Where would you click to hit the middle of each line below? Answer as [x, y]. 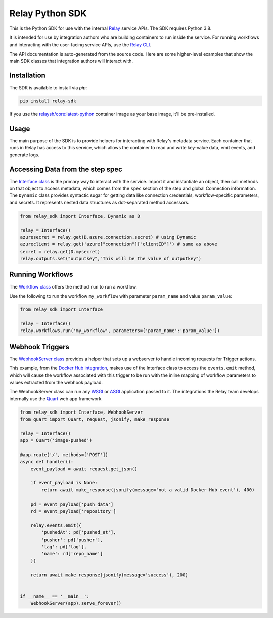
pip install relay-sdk [48, 101]
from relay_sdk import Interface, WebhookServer [81, 412]
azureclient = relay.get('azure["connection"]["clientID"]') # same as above [119, 244]
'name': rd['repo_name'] [72, 554]
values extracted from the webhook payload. [56, 382]
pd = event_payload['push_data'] [72, 504]
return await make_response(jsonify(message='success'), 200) [109, 575]
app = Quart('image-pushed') [56, 441]
